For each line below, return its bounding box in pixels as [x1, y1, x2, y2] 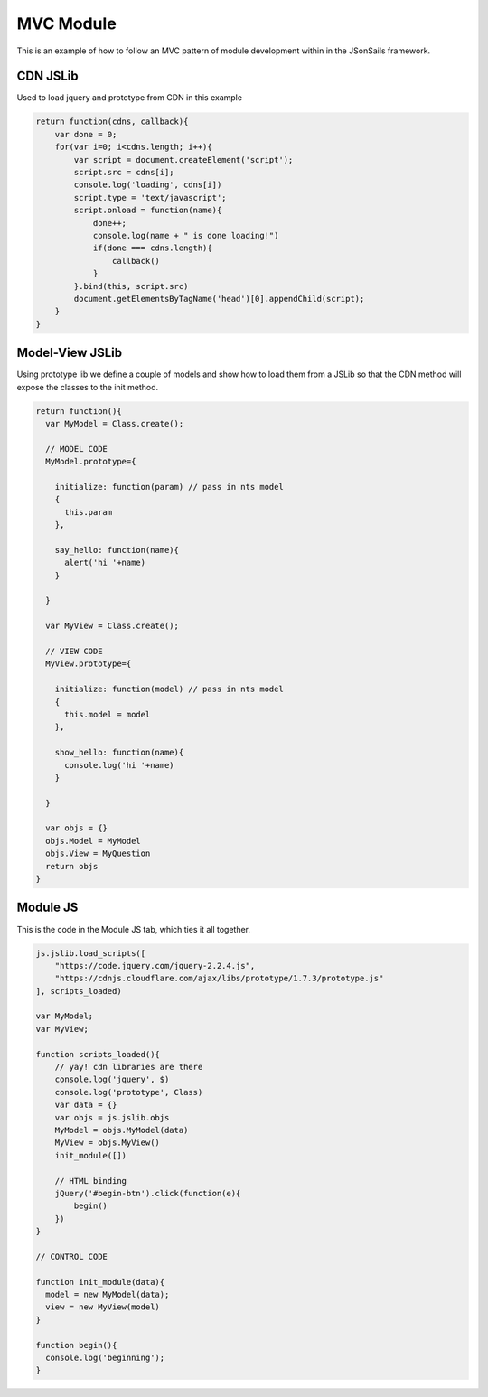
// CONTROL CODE [35, 1252, 108, 1261]
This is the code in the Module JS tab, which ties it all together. [16, 924, 250, 934]
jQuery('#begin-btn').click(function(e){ [54, 1188, 241, 1198]
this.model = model [64, 709, 151, 719]
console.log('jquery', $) [54, 1074, 170, 1084]
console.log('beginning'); [45, 1353, 165, 1363]
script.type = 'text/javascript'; [73, 192, 227, 202]
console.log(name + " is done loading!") [92, 230, 279, 240]
